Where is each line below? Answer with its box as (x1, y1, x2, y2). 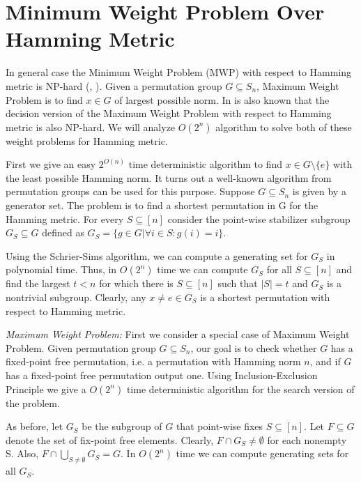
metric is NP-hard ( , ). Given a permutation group (6, 78, 222, 93)
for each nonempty (267, 432, 347, 447)
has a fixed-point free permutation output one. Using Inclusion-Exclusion (6, 368, 318, 382)
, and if (309, 354, 341, 369)
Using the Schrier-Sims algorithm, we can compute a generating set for (6, 248, 308, 263)
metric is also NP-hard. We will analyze (6, 119, 176, 134)
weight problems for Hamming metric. (6, 133, 168, 148)
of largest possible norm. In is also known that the (114, 92, 330, 107)
